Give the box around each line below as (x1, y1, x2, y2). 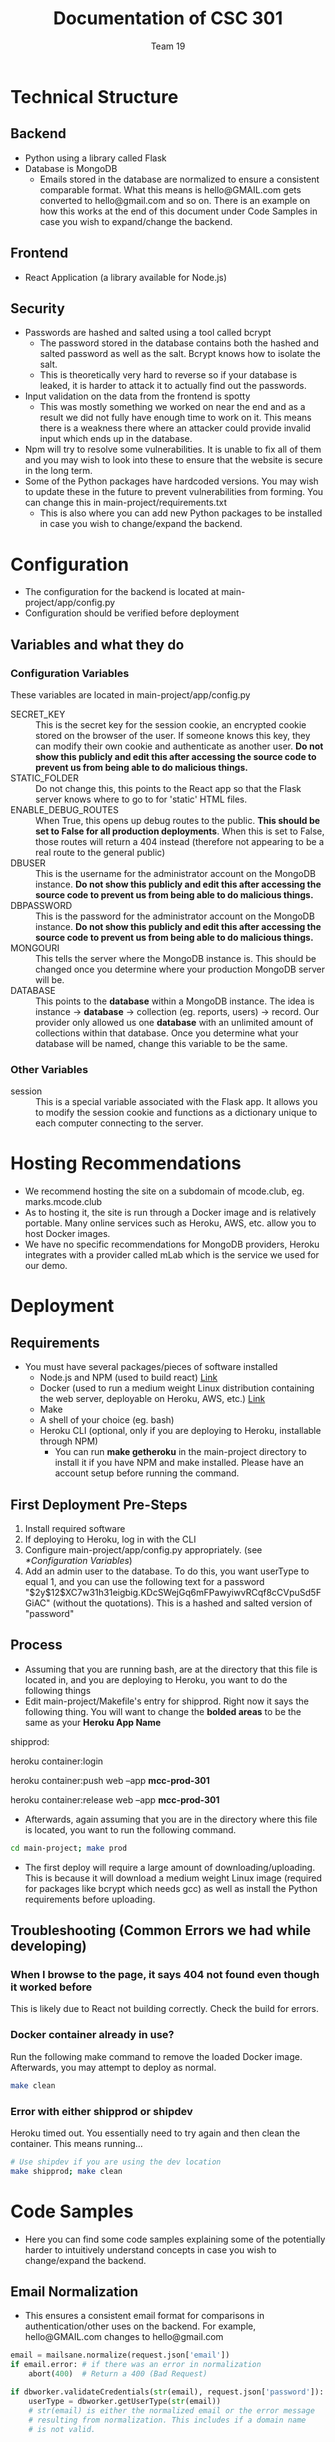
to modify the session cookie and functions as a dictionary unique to (35, 1107, 318, 1119)
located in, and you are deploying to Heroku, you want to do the (24, 1673, 288, 1686)
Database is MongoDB (24, 162, 118, 174)
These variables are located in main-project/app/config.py (10, 689, 251, 701)
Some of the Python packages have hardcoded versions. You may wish (24, 475, 319, 487)
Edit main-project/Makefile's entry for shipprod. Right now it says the (24, 1695, 310, 1707)
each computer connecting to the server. (35, 1117, 204, 1129)
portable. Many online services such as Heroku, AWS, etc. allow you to (24, 1217, 317, 1229)
